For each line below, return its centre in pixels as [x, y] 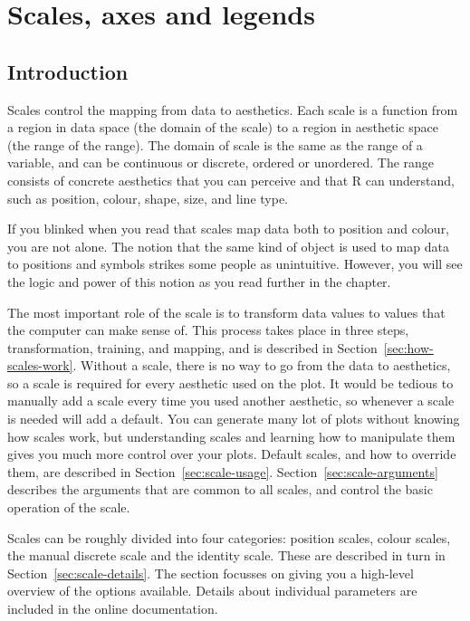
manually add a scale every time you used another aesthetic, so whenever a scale [231, 401]
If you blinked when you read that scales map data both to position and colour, [229, 229]
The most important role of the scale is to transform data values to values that [226, 312]
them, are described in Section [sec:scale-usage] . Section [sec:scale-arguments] [223, 471]
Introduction [68, 71]
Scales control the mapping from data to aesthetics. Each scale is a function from [233, 109]
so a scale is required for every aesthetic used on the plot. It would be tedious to [230, 382]
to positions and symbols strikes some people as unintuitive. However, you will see [235, 264]
